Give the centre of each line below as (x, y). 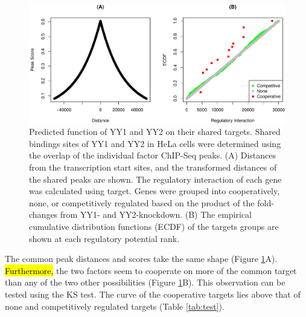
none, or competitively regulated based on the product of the (142, 202)
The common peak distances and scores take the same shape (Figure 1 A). (141, 259)
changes (43, 214)
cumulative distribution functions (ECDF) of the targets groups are (154, 226)
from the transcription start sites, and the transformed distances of (153, 167)
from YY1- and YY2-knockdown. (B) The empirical (156, 214)
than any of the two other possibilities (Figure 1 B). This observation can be (145, 282)
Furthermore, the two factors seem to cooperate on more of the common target (151, 270)
